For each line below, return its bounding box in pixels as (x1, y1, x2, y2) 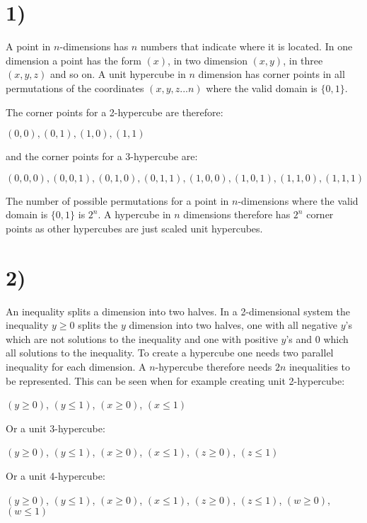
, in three (283, 52, 323, 67)
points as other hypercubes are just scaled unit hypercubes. (6, 220, 263, 235)
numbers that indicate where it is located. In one (140, 39, 353, 54)
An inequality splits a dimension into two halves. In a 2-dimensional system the (6, 303, 351, 318)
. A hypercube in (98, 207, 171, 222)
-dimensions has (59, 39, 129, 54)
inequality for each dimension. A (6, 359, 146, 373)
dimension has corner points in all (198, 67, 345, 81)
